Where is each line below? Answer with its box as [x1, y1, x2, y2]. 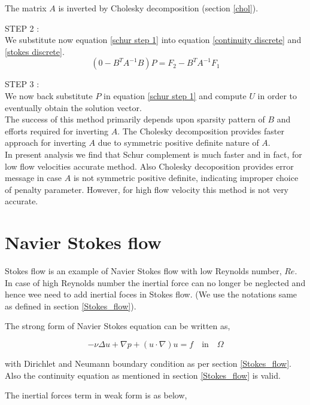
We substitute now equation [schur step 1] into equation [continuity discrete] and [5, 33, 302, 46]
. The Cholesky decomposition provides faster [117, 124, 284, 137]
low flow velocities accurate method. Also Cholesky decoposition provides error [5, 159, 294, 172]
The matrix [5, 2, 47, 14]
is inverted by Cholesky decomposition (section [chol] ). [58, 2, 259, 14]
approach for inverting [5, 136, 86, 149]
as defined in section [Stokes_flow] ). [5, 299, 136, 312]
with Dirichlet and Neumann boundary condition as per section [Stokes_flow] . [5, 357, 291, 369]
